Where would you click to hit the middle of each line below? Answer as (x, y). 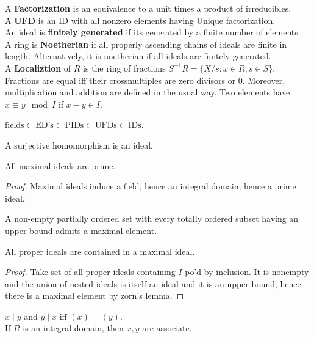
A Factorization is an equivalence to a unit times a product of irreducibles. (148, 8)
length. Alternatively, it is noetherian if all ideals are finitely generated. (138, 56)
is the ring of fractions (124, 68)
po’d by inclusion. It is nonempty (247, 272)
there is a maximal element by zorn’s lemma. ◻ (95, 296)
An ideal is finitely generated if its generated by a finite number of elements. (153, 32)
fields (15, 126)
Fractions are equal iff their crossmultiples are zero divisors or (120, 80)
